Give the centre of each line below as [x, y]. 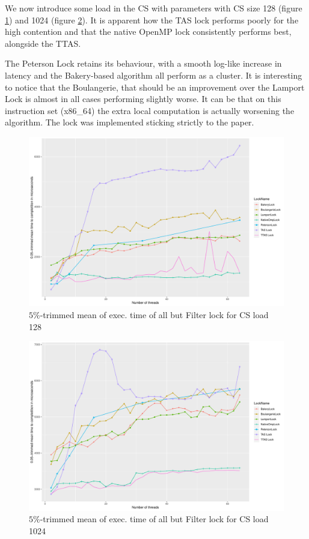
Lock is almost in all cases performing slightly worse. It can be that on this [143, 99]
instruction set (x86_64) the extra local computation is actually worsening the [150, 110]
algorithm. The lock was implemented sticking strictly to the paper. [130, 122]
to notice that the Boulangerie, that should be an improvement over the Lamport [155, 87]
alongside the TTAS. [43, 43]
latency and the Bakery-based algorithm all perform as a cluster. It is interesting [154, 75]
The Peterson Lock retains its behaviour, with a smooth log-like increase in [143, 63]
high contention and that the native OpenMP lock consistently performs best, [148, 32]
